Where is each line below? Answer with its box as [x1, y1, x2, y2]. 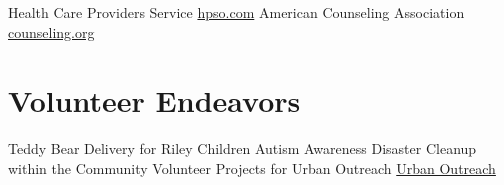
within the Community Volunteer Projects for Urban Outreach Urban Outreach [8, 157, 496, 178]
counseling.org [8, 21, 95, 42]
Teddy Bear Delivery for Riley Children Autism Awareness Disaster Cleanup [8, 138, 477, 159]
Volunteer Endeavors [8, 80, 301, 121]
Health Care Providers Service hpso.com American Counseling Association [8, 2, 465, 22]
